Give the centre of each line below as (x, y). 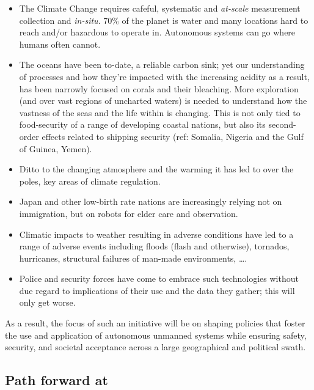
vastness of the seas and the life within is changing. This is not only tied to (160, 112)
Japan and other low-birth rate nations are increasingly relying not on (151, 201)
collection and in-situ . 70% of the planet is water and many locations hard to (164, 20)
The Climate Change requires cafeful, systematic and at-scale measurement (160, 8)
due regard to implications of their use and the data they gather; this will (157, 290)
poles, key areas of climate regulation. (90, 181)
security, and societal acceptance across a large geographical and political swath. (155, 347)
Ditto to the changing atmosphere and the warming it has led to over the (156, 169)
